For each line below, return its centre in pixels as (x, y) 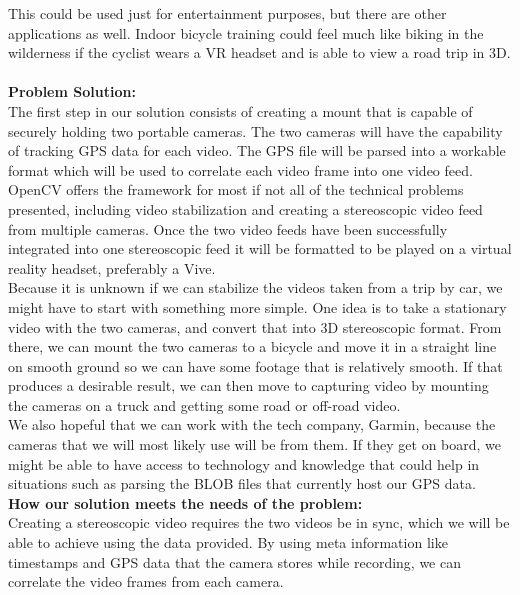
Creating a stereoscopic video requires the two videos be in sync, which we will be (259, 522)
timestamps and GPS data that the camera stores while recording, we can (234, 561)
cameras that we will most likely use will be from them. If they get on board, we (255, 444)
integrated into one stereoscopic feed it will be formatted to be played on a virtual (260, 248)
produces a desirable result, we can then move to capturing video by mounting (248, 385)
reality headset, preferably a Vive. (112, 267)
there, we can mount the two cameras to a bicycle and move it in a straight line (252, 346)
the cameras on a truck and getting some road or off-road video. (204, 404)
